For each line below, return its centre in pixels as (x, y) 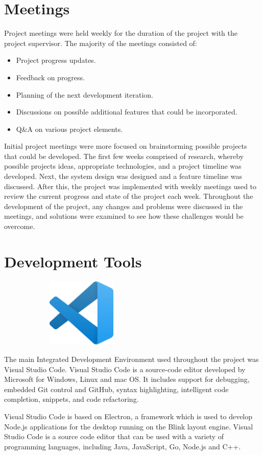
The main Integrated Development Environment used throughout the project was (131, 359)
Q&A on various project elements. (69, 129)
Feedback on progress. (51, 77)
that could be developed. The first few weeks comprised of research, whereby (124, 156)
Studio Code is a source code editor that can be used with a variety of (114, 436)
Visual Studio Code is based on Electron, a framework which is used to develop (128, 416)
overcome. (20, 226)
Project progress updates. (56, 60)
